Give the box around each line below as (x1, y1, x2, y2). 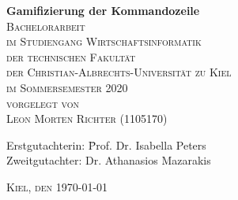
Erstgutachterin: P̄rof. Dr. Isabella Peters (6, 136, 206, 153)
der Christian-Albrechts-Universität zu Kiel (6, 64, 232, 80)
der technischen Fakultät (6, 48, 136, 65)
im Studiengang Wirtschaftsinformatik (6, 33, 202, 50)
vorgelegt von (6, 94, 80, 111)
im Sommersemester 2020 (6, 79, 128, 95)
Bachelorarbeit (6, 17, 85, 34)
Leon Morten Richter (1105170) (6, 110, 168, 127)
